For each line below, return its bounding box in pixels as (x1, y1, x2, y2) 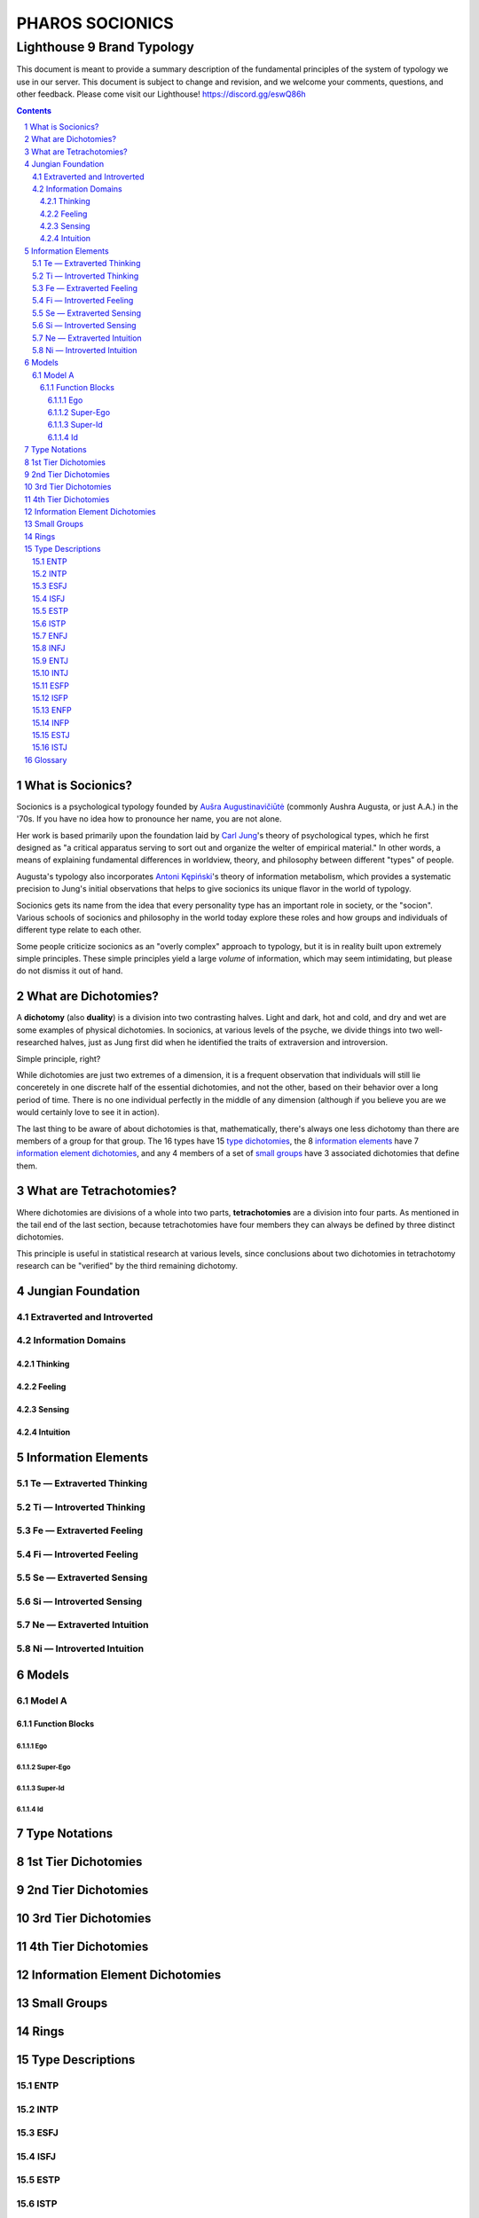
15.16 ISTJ (32, 742, 68, 753)
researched (16, 1037, 59, 1048)
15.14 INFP (32, 717, 70, 728)
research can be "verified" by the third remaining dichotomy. (16, 1261, 239, 1271)
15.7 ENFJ (32, 630, 68, 641)
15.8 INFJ (32, 643, 66, 654)
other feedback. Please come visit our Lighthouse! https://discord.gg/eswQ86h (16, 89, 306, 99)
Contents (16, 105, 52, 115)
